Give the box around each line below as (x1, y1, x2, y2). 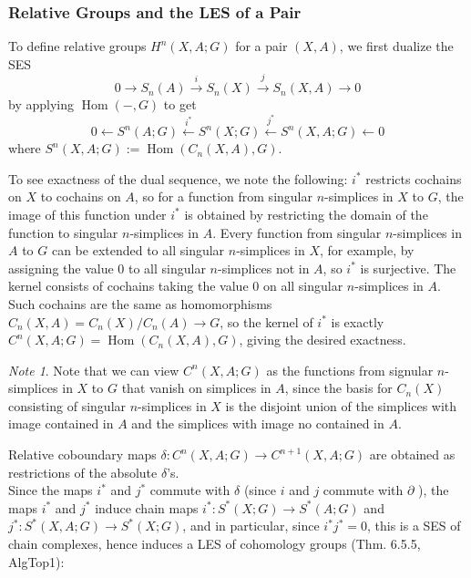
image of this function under (8, 204, 167, 223)
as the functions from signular (266, 360, 434, 379)
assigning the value (8, 258, 114, 277)
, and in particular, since (182, 516, 320, 535)
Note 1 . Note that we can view (8, 360, 179, 379)
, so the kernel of (220, 312, 313, 331)
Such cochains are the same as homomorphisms (8, 294, 272, 313)
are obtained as (369, 445, 456, 464)
